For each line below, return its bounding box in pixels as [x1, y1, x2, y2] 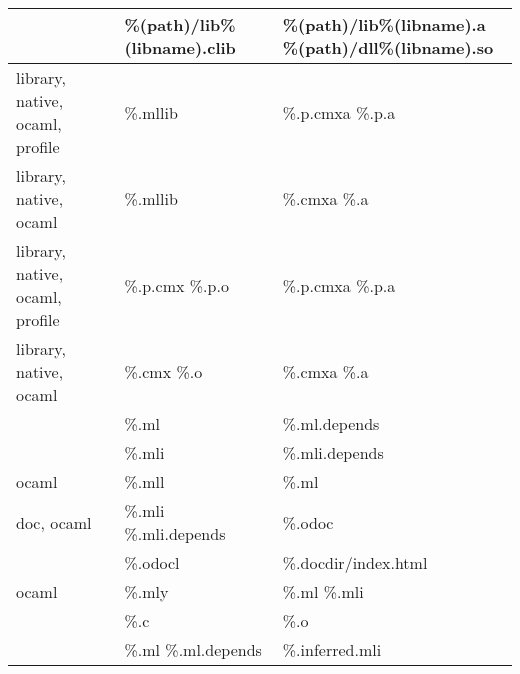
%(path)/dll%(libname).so [282, 36, 494, 59]
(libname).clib [124, 36, 236, 59]
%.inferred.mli [282, 638, 382, 661]
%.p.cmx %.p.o [124, 273, 229, 297]
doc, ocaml [16, 510, 92, 534]
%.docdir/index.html [282, 551, 428, 574]
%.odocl [124, 551, 180, 574]
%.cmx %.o [124, 360, 203, 383]
